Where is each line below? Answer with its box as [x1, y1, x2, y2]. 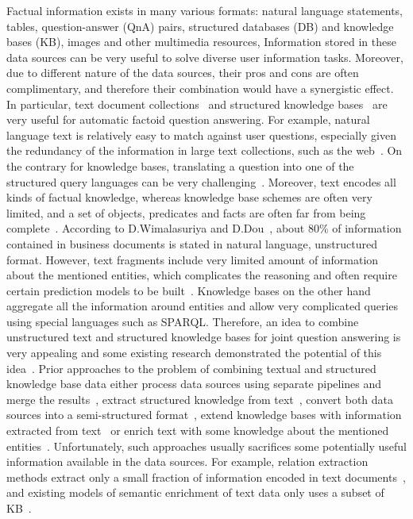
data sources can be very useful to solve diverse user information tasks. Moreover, [6, 48, 403, 65]
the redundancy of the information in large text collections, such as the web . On [6, 142, 403, 159]
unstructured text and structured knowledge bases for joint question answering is [6, 329, 401, 345]
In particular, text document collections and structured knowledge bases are [6, 95, 388, 112]
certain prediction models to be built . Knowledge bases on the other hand [6, 282, 371, 298]
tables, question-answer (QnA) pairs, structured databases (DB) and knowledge [6, 17, 394, 34]
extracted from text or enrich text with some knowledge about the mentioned [6, 422, 389, 439]
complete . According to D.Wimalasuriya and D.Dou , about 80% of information [6, 220, 402, 236]
